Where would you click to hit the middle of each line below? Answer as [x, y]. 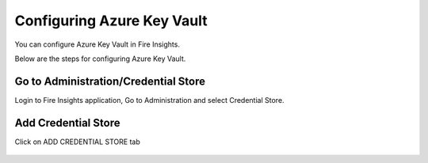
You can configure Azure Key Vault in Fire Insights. [97, 44]
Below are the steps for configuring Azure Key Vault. [100, 59]
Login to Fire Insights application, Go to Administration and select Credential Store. [149, 100]
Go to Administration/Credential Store [110, 81]
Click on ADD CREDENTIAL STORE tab [77, 142]
